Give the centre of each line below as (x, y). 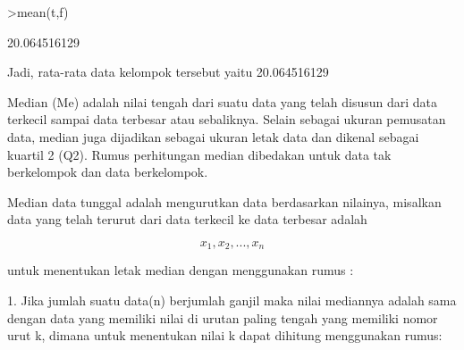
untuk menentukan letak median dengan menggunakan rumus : (181, 270)
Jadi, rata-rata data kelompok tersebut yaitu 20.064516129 (168, 72)
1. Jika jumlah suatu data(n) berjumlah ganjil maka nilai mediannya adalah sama (232, 300)
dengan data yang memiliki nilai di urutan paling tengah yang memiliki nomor (223, 317)
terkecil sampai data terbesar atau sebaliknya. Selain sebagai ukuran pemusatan (227, 119)
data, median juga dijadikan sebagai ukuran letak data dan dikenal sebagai (213, 136)
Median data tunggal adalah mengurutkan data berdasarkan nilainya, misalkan (224, 201)
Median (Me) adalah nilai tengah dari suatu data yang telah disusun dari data (223, 101)
